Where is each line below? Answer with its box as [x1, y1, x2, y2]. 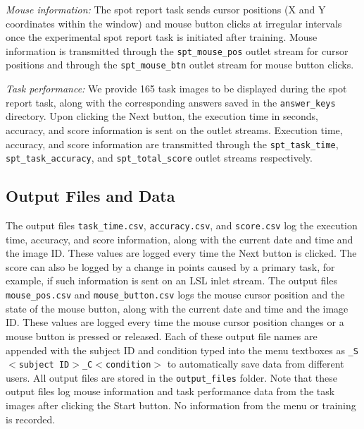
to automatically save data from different [167, 356, 344, 371]
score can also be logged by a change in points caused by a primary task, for [6, 259, 335, 274]
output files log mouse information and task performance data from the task [6, 384, 335, 399]
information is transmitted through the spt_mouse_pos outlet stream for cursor [6, 43, 349, 58]
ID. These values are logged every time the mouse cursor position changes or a [6, 315, 344, 330]
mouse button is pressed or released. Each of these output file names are [6, 328, 318, 343]
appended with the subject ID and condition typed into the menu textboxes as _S [6, 342, 358, 357]
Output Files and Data [6, 185, 175, 207]
